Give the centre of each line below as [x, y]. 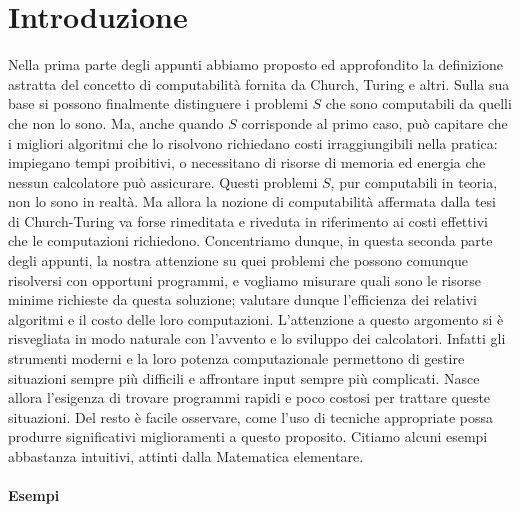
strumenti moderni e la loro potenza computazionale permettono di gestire [236, 358]
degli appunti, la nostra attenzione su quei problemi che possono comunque [238, 260]
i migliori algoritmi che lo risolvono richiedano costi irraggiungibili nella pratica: [253, 142]
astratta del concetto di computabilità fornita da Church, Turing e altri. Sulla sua [259, 83]
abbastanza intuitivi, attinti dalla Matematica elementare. [186, 456]
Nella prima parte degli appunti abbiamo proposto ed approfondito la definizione [255, 64]
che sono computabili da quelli [418, 103]
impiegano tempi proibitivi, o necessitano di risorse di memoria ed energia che [247, 162]
